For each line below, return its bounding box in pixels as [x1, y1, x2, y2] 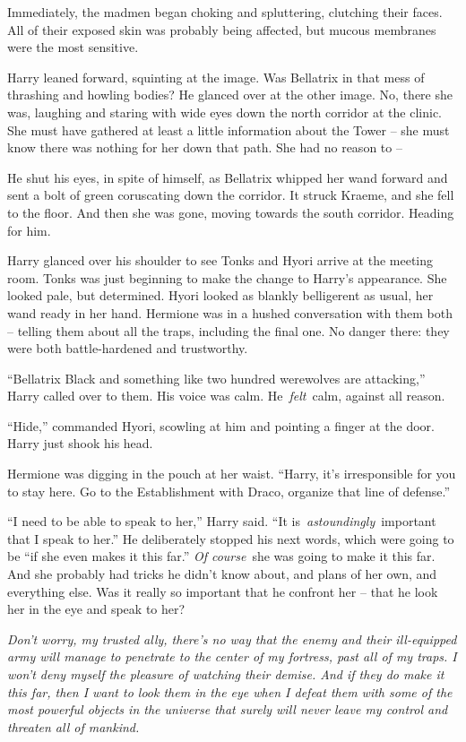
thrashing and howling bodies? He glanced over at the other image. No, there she [7, 85, 453, 104]
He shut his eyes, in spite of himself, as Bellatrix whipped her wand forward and [7, 168, 448, 186]
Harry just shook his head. [7, 434, 153, 453]
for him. [7, 220, 51, 239]
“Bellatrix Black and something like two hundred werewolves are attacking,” [7, 368, 426, 387]
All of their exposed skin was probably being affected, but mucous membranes [7, 20, 436, 39]
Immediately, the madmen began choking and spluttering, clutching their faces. [7, 3, 443, 21]
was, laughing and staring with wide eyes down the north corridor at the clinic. [7, 102, 443, 121]
